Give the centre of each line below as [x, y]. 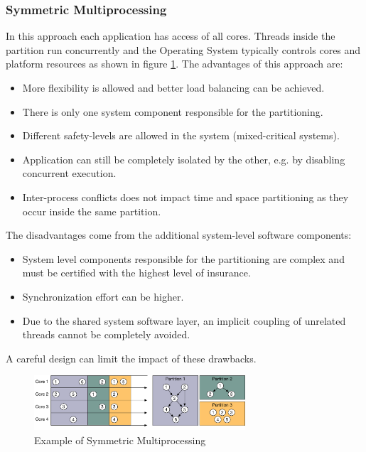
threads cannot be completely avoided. [106, 334]
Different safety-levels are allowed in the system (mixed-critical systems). [181, 135]
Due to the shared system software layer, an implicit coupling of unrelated [184, 320]
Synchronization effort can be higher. [103, 296]
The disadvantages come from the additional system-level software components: [179, 235]
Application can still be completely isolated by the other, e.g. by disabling [184, 159]
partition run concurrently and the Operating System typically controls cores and [183, 49]
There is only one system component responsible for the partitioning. [173, 111]
